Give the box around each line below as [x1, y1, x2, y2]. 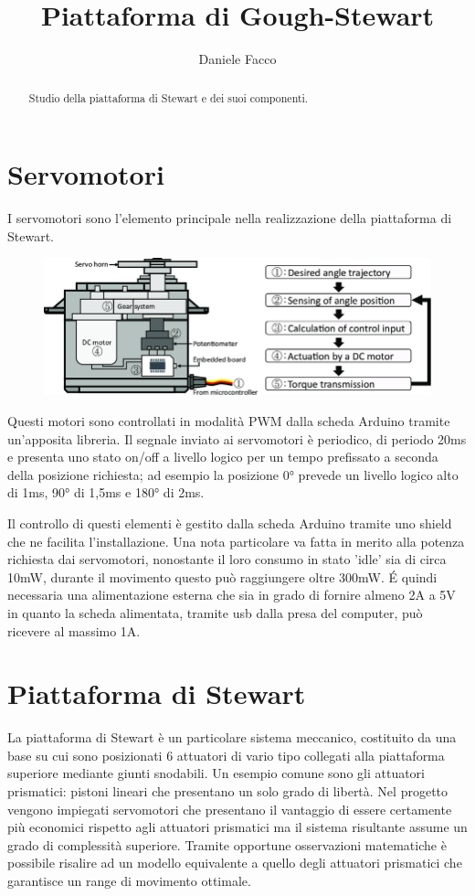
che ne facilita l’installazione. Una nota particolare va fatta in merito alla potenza [7, 531, 465, 550]
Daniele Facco [198, 49, 277, 69]
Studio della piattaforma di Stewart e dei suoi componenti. [28, 90, 309, 105]
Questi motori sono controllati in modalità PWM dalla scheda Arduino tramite [7, 411, 450, 431]
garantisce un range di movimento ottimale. [7, 871, 251, 891]
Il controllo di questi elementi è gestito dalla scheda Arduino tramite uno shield [7, 514, 452, 532]
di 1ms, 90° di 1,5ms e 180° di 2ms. [7, 483, 205, 502]
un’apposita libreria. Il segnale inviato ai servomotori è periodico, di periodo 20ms [7, 429, 467, 448]
